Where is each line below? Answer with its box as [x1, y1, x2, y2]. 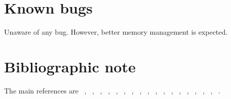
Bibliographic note [4, 56, 136, 76]
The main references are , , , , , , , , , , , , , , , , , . [4, 85, 220, 95]
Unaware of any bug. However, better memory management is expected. [4, 27, 228, 37]
